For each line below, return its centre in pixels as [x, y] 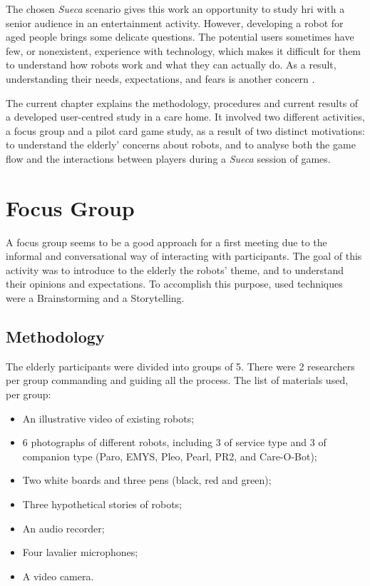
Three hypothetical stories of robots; [102, 504]
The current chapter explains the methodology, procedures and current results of [182, 102]
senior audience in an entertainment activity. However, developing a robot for [175, 22]
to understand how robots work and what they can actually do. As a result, [171, 65]
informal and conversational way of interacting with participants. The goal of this [184, 256]
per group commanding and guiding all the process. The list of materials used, [177, 380]
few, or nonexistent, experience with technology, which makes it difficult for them [184, 50]
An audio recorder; [63, 528]
